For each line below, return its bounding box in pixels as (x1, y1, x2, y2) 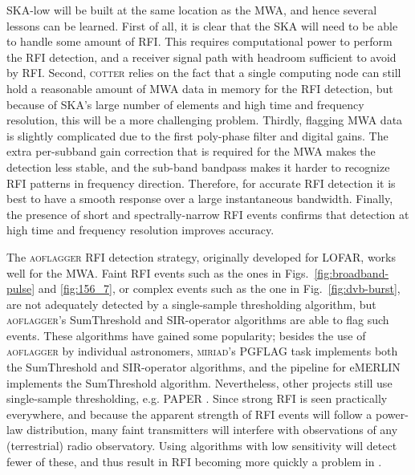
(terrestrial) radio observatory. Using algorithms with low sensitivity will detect (6, 437, 397, 454)
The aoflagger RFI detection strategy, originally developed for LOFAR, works (6, 248, 397, 265)
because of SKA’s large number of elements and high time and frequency (6, 95, 364, 112)
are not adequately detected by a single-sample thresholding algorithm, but (6, 295, 376, 312)
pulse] (6, 280, 35, 297)
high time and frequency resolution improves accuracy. (6, 221, 275, 238)
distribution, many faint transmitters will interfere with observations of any (26, 421, 398, 438)
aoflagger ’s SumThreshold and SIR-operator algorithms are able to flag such (6, 311, 389, 328)
